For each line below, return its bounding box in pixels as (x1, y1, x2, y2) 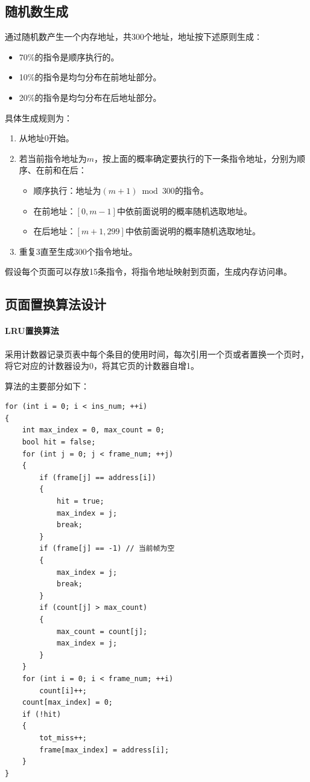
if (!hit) (22, 710, 62, 719)
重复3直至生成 (19, 245, 74, 257)
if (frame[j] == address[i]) (39, 473, 156, 482)
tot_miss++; (39, 733, 87, 742)
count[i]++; (39, 686, 87, 695)
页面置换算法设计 (5, 295, 106, 313)
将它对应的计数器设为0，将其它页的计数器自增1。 (5, 359, 199, 372)
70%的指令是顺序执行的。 (19, 50, 119, 63)
